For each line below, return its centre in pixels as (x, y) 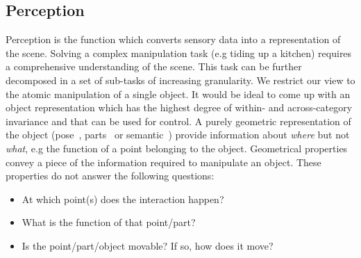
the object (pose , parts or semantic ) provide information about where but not (178, 135)
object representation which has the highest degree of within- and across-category (179, 107)
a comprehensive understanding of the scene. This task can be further (154, 66)
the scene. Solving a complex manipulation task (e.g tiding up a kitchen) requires (179, 53)
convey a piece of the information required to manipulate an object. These (163, 162)
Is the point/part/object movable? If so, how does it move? (148, 245)
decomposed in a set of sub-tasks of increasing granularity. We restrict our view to (180, 80)
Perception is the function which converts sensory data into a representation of (173, 39)
